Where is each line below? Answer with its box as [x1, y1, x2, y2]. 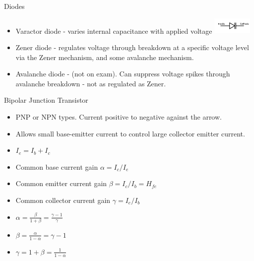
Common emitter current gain [15, 178, 107, 189]
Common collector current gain [15, 195, 111, 205]
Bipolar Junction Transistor [4, 95, 88, 105]
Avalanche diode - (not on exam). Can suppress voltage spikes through [15, 68, 230, 79]
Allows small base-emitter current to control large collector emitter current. [15, 128, 245, 138]
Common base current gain [15, 161, 98, 172]
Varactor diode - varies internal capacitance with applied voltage [15, 25, 212, 36]
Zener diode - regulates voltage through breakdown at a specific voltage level [15, 42, 249, 53]
